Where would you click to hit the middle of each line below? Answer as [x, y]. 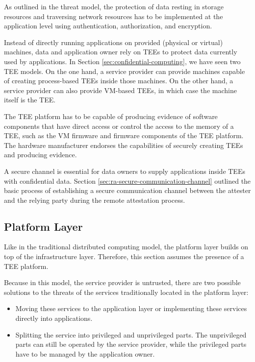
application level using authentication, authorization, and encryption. [108, 26]
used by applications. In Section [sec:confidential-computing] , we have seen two [122, 61]
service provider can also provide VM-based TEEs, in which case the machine [120, 90]
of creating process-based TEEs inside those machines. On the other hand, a [119, 81]
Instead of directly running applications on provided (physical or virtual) [114, 42]
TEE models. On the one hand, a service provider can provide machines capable [125, 71]
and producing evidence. [40, 155]
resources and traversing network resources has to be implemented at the [114, 16]
